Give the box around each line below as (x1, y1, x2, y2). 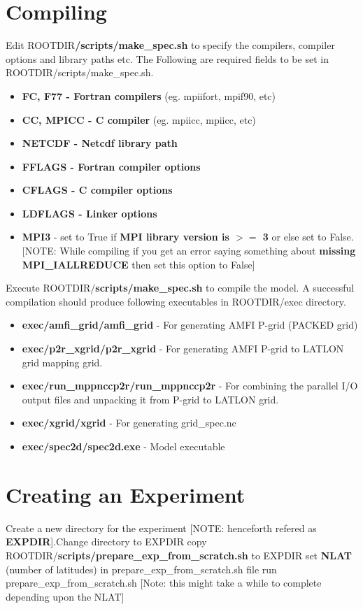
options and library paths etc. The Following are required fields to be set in (6, 51, 329, 66)
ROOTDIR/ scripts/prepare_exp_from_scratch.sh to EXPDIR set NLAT (6, 547, 353, 562)
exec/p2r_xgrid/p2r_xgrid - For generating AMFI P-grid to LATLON (22, 341, 344, 356)
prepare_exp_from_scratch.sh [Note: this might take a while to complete (6, 575, 322, 590)
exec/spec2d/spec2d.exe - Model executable (22, 439, 225, 453)
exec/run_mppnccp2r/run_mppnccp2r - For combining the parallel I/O (22, 378, 358, 393)
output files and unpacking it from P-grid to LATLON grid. (22, 392, 279, 406)
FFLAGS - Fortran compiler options (22, 159, 201, 173)
